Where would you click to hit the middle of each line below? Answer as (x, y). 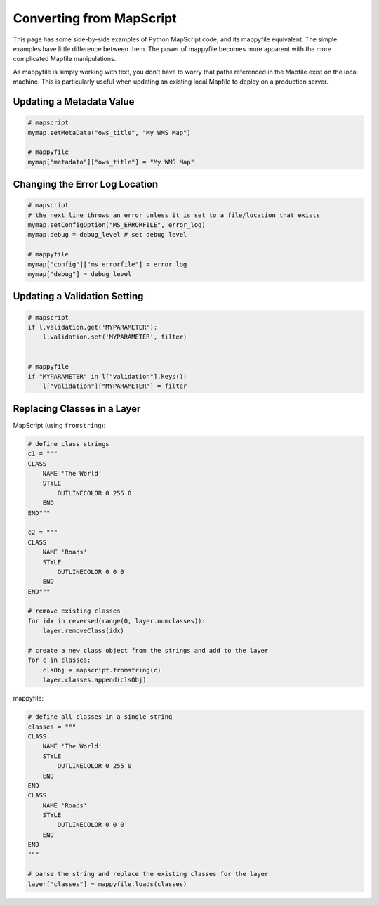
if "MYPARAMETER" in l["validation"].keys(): (107, 376)
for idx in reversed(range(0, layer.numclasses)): (117, 621)
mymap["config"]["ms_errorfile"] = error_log (107, 264)
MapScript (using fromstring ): (59, 425)
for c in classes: (59, 660)
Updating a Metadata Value (74, 102)
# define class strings (69, 444)
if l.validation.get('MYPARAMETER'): (93, 327)
